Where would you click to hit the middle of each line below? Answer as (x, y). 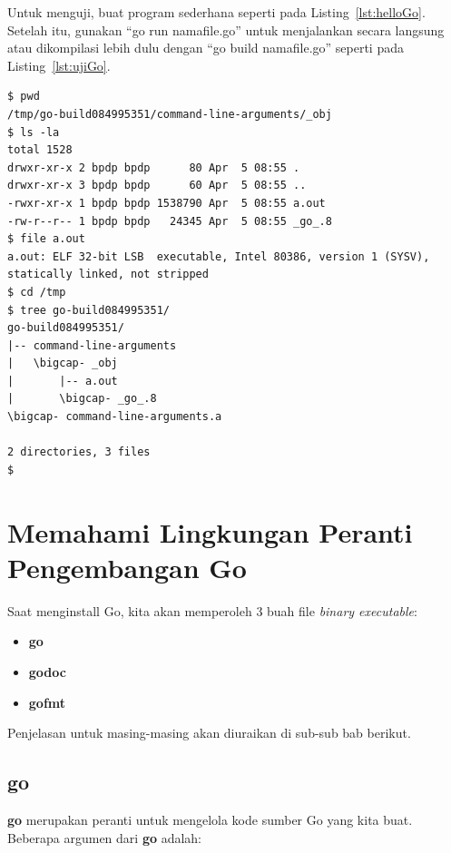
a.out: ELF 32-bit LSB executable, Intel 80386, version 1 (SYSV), (219, 256)
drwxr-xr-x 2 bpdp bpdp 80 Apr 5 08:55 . (154, 167)
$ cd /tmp (37, 292)
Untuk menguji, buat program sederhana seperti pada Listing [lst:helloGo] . (216, 12)
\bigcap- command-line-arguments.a (115, 417)
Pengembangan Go (127, 567)
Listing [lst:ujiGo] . (59, 65)
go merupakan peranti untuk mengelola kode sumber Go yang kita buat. (210, 819)
